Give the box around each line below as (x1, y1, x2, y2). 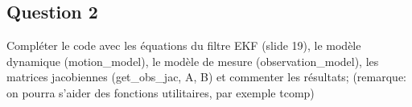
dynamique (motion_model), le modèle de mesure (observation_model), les (6, 52, 379, 69)
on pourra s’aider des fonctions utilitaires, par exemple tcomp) (6, 84, 315, 101)
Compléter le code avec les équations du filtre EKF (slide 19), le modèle (6, 37, 361, 54)
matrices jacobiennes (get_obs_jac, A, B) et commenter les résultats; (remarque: (6, 68, 406, 85)
